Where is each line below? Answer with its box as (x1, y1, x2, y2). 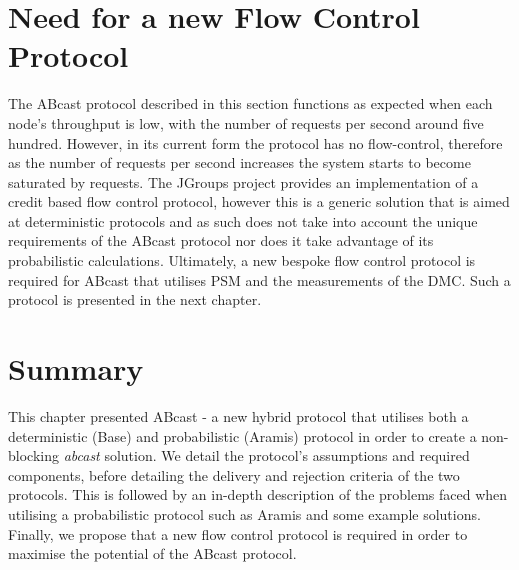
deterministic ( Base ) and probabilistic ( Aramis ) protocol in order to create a (8, 425, 477, 446)
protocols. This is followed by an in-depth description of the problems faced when (8, 484, 508, 505)
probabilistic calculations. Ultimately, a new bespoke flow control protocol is (8, 250, 476, 271)
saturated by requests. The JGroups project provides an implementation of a (8, 171, 479, 192)
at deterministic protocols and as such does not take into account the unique (8, 210, 478, 231)
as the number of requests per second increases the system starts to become (8, 152, 471, 173)
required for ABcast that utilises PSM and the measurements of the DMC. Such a (8, 269, 511, 290)
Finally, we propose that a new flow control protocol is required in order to (8, 523, 468, 544)
